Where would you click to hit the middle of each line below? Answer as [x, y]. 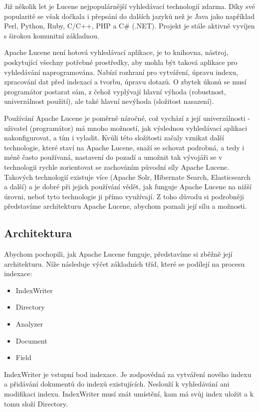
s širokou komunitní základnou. [52, 35]
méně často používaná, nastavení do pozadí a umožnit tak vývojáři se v [113, 157]
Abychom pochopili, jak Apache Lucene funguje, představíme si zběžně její [118, 254]
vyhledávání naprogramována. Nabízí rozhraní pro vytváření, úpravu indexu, [121, 72]
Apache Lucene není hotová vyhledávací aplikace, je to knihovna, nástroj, [116, 52]
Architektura [38, 233]
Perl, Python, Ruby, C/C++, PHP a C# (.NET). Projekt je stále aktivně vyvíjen [129, 26]
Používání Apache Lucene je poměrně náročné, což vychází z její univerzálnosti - [127, 118]
